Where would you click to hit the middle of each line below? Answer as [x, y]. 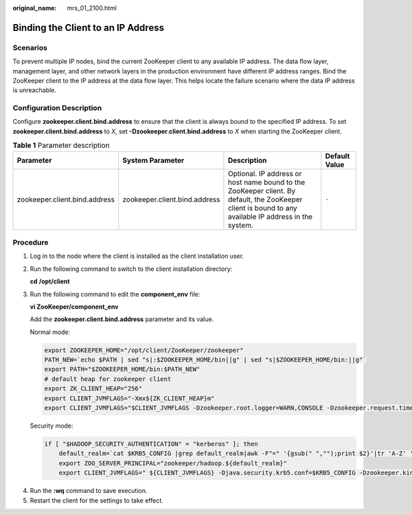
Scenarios [30, 47]
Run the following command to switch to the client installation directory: [131, 269]
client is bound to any [263, 208]
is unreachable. [34, 90]
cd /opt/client [50, 281]
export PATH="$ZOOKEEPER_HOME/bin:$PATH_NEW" [122, 369]
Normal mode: [50, 332]
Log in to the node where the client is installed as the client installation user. [137, 256]
